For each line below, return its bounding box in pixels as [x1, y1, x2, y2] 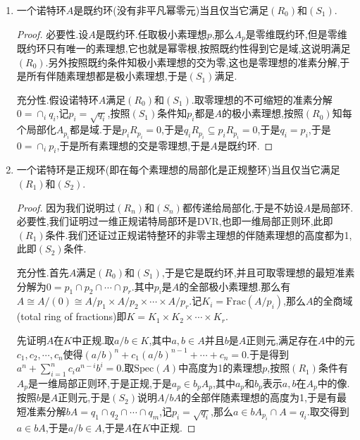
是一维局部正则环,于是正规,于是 [28, 375, 172, 390]
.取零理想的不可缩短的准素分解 [191, 92, 333, 106]
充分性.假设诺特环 [16, 92, 99, 106]
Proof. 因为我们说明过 [16, 200, 116, 214]
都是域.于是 [69, 122, 122, 137]
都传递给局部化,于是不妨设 [182, 200, 304, 214]
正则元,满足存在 [246, 332, 318, 347]
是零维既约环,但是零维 [245, 26, 347, 41]
